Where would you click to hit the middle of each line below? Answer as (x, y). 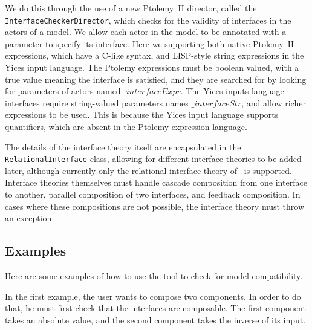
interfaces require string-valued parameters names (97, 102)
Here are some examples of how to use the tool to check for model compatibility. (154, 276)
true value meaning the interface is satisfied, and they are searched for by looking (156, 79)
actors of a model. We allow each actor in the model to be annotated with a (146, 32)
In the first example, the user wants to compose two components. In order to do (153, 296)
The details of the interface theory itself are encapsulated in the (123, 147)
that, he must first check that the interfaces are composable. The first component (155, 308)
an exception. (30, 218)
